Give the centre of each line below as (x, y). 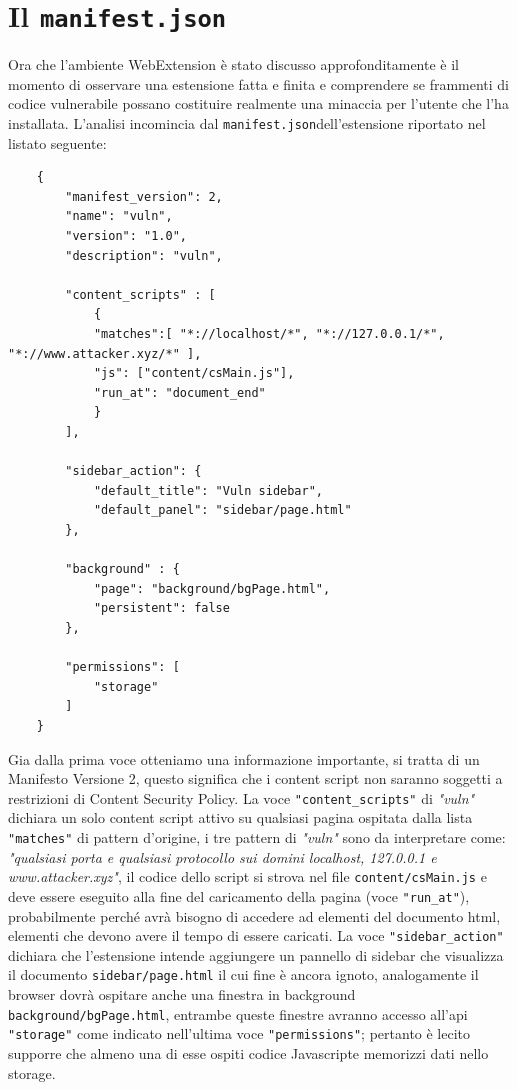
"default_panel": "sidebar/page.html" (222, 510)
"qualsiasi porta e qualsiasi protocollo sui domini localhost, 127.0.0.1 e (222, 856)
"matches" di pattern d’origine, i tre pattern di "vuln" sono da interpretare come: (257, 836)
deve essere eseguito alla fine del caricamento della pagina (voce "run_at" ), (239, 895)
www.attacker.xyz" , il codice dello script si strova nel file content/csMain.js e (247, 876)
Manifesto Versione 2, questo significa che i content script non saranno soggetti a (255, 778)
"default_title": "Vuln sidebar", (208, 490)
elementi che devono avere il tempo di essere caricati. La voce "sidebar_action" (256, 935)
